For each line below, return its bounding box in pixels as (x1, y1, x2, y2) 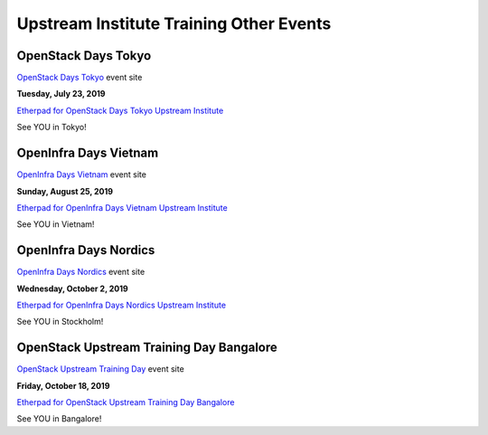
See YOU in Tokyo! (16, 122, 87, 133)
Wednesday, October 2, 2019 (16, 283, 128, 294)
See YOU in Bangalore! (16, 413, 102, 424)
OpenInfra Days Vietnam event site (16, 169, 146, 180)
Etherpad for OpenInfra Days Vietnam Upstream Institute (16, 202, 228, 213)
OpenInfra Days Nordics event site (16, 267, 145, 278)
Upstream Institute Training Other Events (16, 14, 332, 33)
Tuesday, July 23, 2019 (16, 89, 106, 99)
